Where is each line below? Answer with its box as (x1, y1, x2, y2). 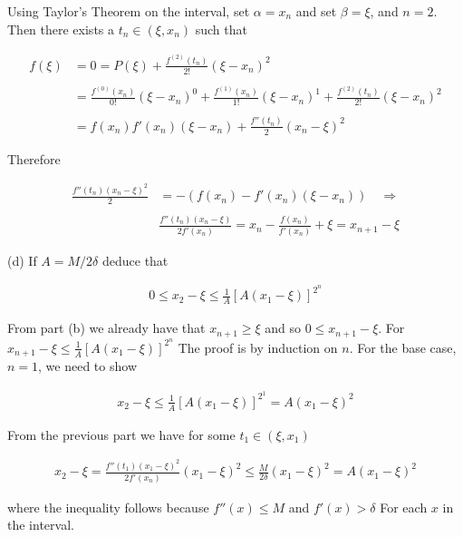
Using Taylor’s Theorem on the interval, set (7, 2, 250, 20)
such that (195, 19, 247, 38)
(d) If (7, 250, 37, 269)
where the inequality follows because (7, 497, 209, 516)
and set (295, 2, 337, 20)
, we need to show (38, 356, 137, 376)
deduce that (101, 250, 169, 269)
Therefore (7, 149, 61, 168)
